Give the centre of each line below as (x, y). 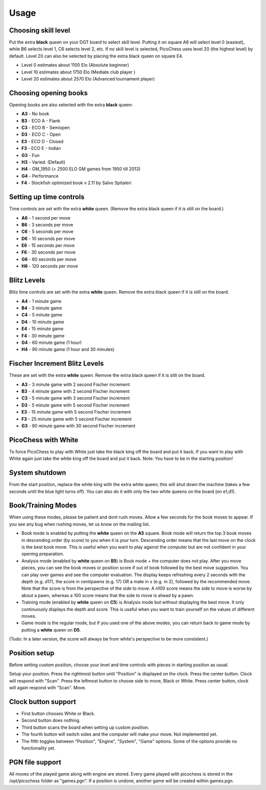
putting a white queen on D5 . (51, 630)
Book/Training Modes (43, 506)
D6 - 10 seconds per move (49, 238)
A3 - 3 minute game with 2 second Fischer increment (76, 384)
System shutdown (38, 473)
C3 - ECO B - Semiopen (46, 128)
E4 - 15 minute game (42, 329)
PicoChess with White (44, 440)
